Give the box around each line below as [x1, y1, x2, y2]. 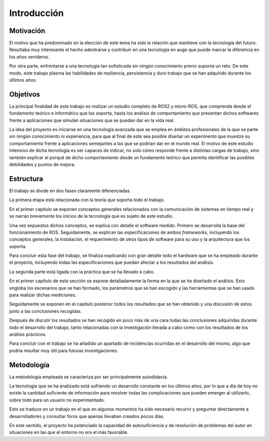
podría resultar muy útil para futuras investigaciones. [9, 347, 118, 353]
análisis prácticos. [9, 331, 47, 337]
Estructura [9, 174, 43, 183]
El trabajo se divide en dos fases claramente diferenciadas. [9, 188, 131, 194]
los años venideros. [9, 54, 49, 60]
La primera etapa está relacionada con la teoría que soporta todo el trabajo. [9, 197, 165, 203]
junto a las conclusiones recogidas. [9, 308, 82, 314]
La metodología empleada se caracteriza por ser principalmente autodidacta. [9, 373, 168, 380]
